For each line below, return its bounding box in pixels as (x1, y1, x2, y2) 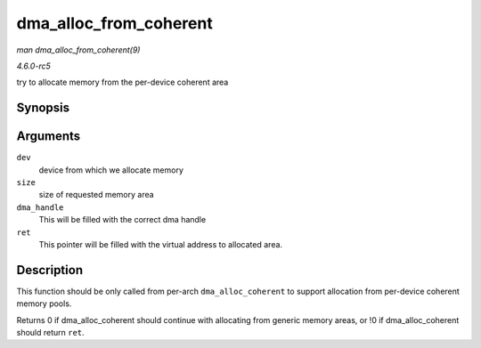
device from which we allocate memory (38, 165, 184, 175)
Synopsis (16, 101, 70, 116)
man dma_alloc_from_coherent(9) (16, 45, 141, 55)
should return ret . (16, 328, 85, 338)
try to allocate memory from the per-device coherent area (16, 77, 229, 88)
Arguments (16, 129, 81, 144)
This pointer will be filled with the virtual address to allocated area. (38, 239, 283, 249)
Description (16, 263, 84, 278)
